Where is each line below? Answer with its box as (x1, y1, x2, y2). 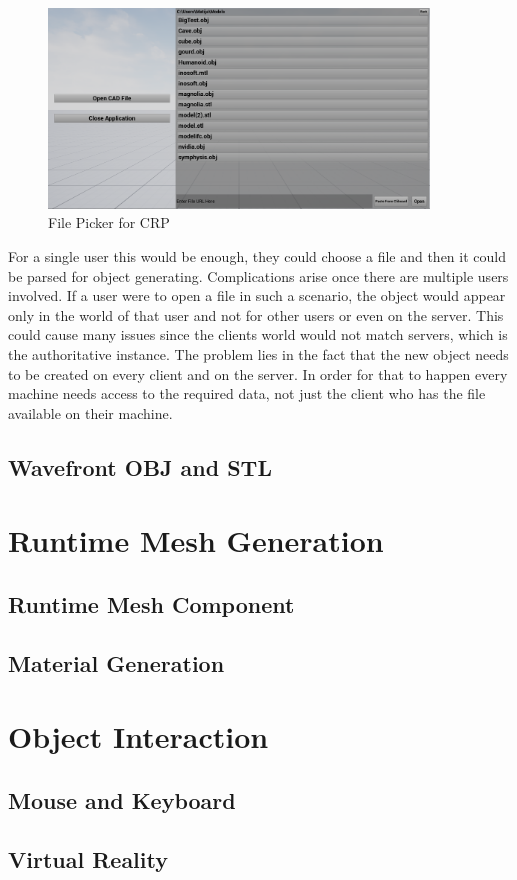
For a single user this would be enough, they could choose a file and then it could (8, 246, 506, 267)
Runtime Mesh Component (8, 588, 295, 619)
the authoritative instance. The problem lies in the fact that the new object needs (8, 344, 509, 364)
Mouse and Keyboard (8, 784, 236, 815)
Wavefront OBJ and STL (8, 451, 272, 482)
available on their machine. (8, 402, 173, 423)
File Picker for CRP (48, 212, 170, 233)
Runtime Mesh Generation (8, 520, 384, 561)
